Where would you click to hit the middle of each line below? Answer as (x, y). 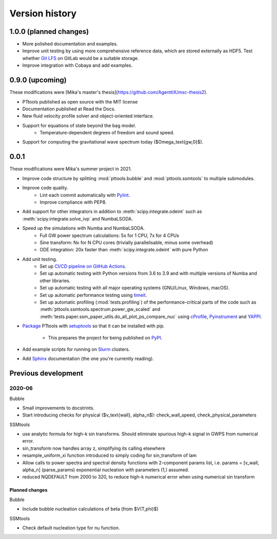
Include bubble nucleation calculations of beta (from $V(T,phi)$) (90, 509)
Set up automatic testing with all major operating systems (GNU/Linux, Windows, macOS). (135, 288)
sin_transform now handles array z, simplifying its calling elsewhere (94, 448)
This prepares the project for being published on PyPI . (105, 337)
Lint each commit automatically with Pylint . (85, 195)
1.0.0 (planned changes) (49, 32)
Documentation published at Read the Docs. (69, 109)
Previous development (46, 374)
